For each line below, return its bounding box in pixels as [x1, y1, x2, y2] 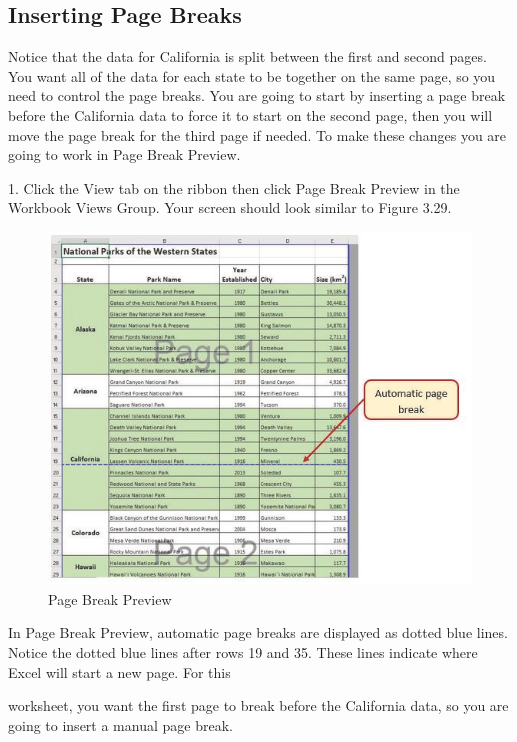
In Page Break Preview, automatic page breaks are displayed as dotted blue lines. [8, 622, 508, 643]
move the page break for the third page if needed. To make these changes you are [8, 124, 507, 145]
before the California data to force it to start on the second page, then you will [8, 104, 493, 125]
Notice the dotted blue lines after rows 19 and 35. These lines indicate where [8, 642, 478, 663]
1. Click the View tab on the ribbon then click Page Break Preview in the [8, 177, 460, 198]
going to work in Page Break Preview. [8, 144, 241, 165]
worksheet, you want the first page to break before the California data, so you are [8, 695, 509, 716]
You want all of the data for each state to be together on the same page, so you [8, 65, 496, 86]
